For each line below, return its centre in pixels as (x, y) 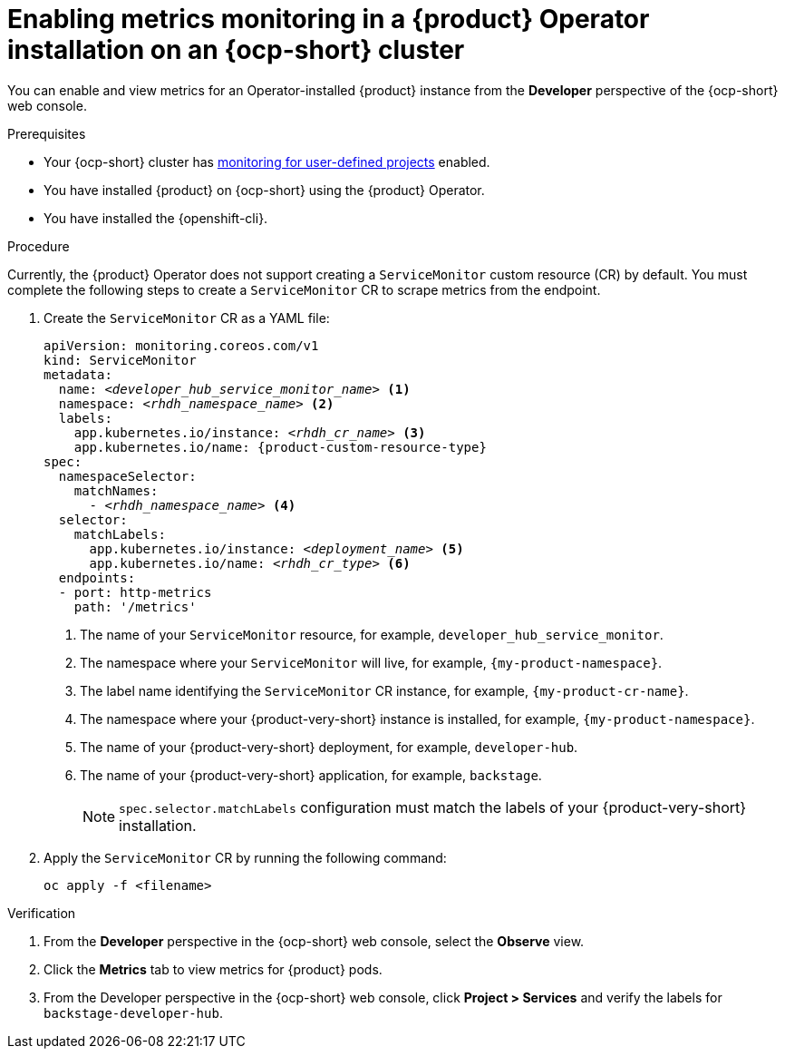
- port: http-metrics (135, 592)
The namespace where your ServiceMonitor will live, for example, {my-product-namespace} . (371, 662)
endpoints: (97, 577)
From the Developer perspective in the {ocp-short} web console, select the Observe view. (314, 941)
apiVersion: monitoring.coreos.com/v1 (181, 345)
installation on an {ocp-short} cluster (236, 50)
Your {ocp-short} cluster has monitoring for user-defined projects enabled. (267, 161)
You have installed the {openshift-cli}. (156, 218)
